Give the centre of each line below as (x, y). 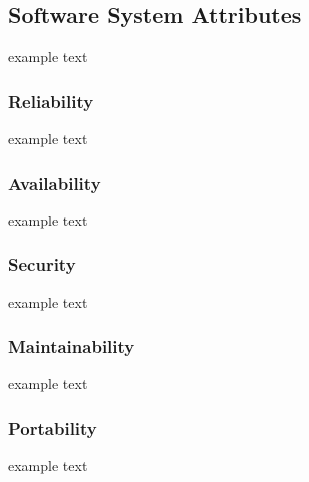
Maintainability (71, 346)
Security (42, 264)
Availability (54, 182)
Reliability (51, 100)
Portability (52, 427)
